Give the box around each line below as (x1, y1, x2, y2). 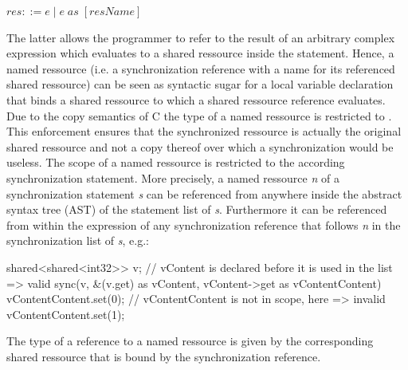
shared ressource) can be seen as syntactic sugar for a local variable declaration (6, 76, 394, 92)
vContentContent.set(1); (6, 305, 125, 322)
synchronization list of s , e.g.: (6, 232, 150, 249)
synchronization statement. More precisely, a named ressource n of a (6, 169, 339, 186)
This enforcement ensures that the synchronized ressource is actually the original (6, 123, 402, 140)
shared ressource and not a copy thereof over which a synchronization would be (6, 138, 394, 155)
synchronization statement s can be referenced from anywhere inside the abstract (6, 185, 402, 202)
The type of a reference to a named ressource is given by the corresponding (6, 333, 374, 349)
